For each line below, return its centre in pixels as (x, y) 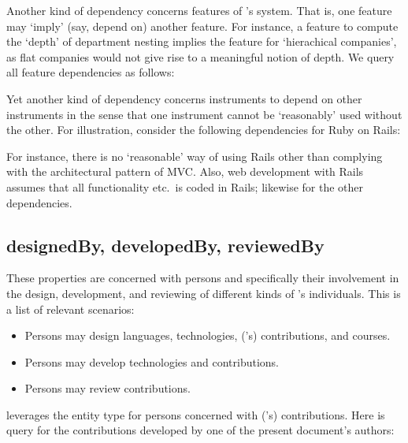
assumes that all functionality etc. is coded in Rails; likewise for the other (185, 186)
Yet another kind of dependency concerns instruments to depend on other (184, 98)
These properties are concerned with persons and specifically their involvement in (203, 278)
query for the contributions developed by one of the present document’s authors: (200, 430)
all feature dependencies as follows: (91, 72)
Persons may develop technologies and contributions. (152, 361)
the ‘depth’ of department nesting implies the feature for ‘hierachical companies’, (202, 41)
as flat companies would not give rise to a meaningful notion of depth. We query (200, 56)
